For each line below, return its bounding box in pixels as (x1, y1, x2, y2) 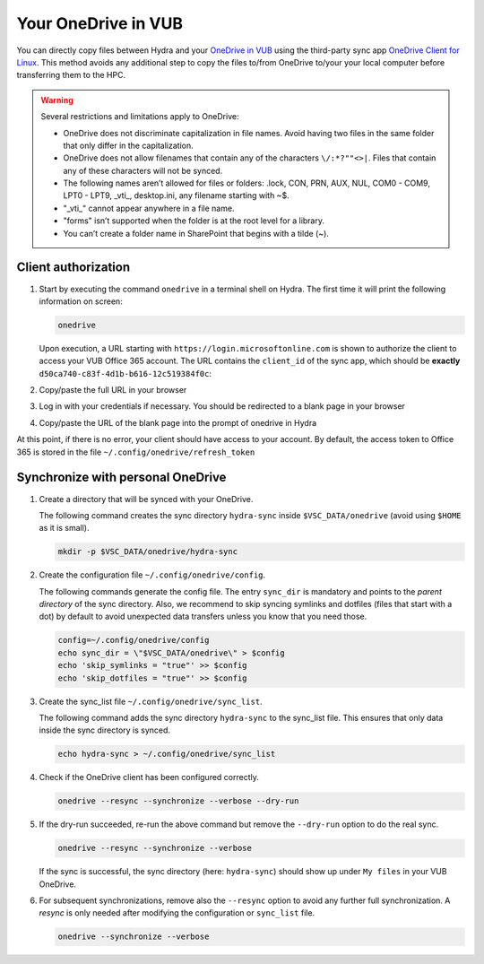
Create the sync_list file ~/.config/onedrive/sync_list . (39, 696, 264, 707)
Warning (40, 94, 73, 105)
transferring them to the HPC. (16, 70, 125, 81)
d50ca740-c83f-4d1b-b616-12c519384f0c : (39, 368, 212, 378)
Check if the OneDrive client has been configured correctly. (39, 772, 260, 783)
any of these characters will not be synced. (63, 165, 223, 176)
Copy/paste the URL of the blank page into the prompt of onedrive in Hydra (39, 417, 317, 428)
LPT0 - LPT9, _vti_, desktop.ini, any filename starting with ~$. (63, 190, 290, 201)
